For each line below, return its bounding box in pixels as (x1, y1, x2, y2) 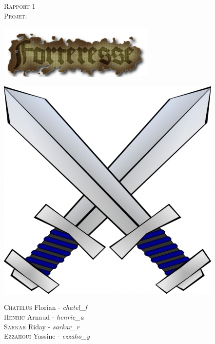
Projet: (4, 10, 27, 20)
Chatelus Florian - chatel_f (4, 302, 87, 312)
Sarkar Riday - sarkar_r (4, 321, 79, 331)
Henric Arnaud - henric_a (4, 311, 84, 322)
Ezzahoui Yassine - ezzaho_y (4, 331, 90, 341)
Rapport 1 (4, 1, 36, 11)
